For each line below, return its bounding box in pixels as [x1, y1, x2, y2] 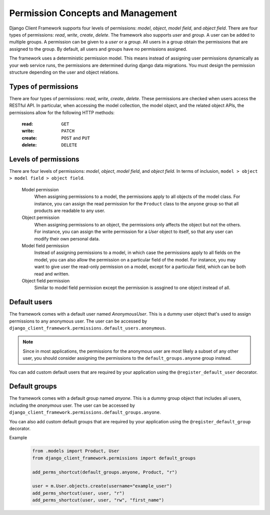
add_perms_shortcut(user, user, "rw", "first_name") [32, 497, 164, 503]
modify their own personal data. [34, 235, 100, 241]
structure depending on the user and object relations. [9, 69, 119, 75]
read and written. [34, 271, 70, 277]
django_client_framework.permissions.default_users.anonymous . [9, 325, 166, 331]
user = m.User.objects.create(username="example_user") [32, 483, 172, 489]
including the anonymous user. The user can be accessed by [9, 402, 135, 408]
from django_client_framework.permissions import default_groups [32, 455, 196, 461]
